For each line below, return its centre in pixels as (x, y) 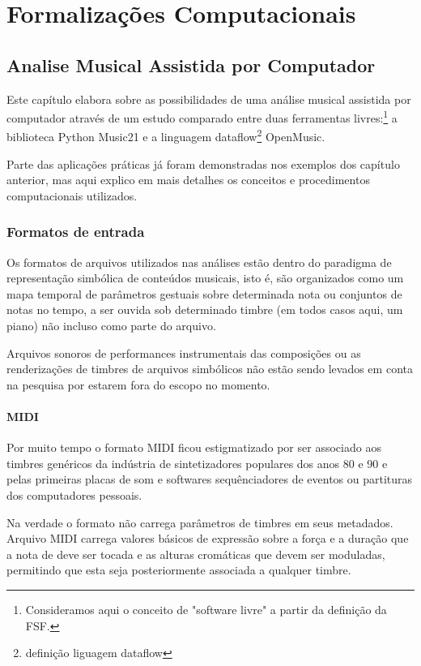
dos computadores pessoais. (74, 495)
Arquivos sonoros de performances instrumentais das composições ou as (184, 352)
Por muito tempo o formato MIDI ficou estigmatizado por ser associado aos (194, 447)
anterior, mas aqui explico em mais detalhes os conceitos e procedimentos (188, 180)
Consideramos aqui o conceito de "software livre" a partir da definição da (206, 609)
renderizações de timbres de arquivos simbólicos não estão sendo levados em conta (210, 369)
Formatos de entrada (76, 232)
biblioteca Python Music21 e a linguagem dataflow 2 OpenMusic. (166, 135)
